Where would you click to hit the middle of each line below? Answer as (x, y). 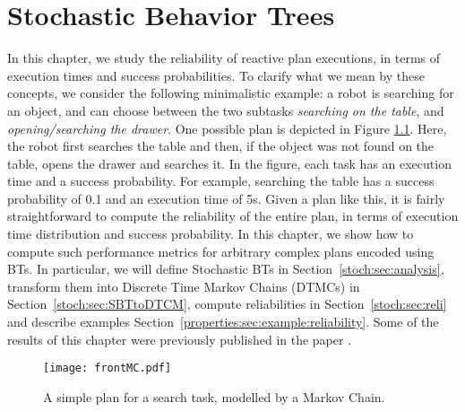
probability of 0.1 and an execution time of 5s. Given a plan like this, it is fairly (226, 198)
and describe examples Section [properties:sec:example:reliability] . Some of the (223, 322)
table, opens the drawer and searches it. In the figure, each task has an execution (229, 163)
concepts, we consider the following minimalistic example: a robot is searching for (231, 93)
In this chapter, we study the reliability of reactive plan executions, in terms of (224, 58)
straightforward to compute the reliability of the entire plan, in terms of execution (233, 216)
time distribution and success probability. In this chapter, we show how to (211, 234)
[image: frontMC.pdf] (108, 368)
